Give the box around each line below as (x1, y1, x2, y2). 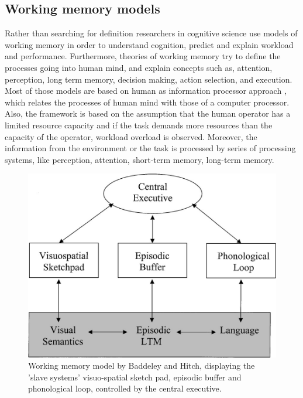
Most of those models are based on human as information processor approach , (5, 84, 287, 97)
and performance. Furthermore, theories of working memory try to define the (5, 50, 281, 62)
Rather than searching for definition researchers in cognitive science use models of (5, 27, 298, 39)
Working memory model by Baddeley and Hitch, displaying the (28, 359, 255, 372)
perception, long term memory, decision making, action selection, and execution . (5, 73, 292, 85)
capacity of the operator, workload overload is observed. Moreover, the (5, 130, 257, 142)
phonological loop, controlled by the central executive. (28, 382, 222, 394)
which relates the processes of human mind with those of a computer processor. (5, 96, 290, 108)
